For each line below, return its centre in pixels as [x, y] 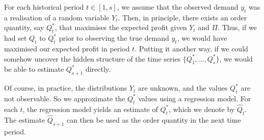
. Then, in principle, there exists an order [182, 17]
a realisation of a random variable [57, 17]
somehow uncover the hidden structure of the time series [93, 58]
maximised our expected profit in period [67, 48]
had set [16, 38]
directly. [98, 69]
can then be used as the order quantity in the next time [154, 120]
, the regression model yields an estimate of [90, 109]
